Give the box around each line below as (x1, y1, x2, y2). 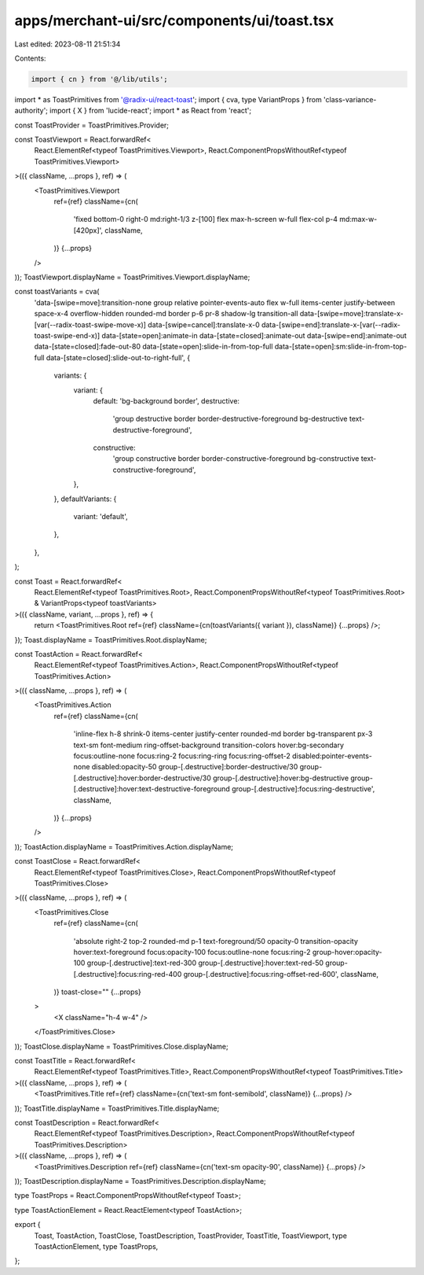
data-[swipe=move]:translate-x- (299, 309, 404, 319)
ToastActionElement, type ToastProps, (34, 1241, 159, 1251)
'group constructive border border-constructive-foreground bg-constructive (112, 454, 360, 463)
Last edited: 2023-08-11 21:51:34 (14, 39, 121, 49)
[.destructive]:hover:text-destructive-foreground (73, 784, 231, 794)
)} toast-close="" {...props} (53, 987, 141, 997)
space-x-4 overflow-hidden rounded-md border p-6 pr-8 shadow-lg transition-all (34, 309, 298, 319)
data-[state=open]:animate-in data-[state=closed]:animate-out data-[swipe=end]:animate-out (101, 330, 408, 340)
